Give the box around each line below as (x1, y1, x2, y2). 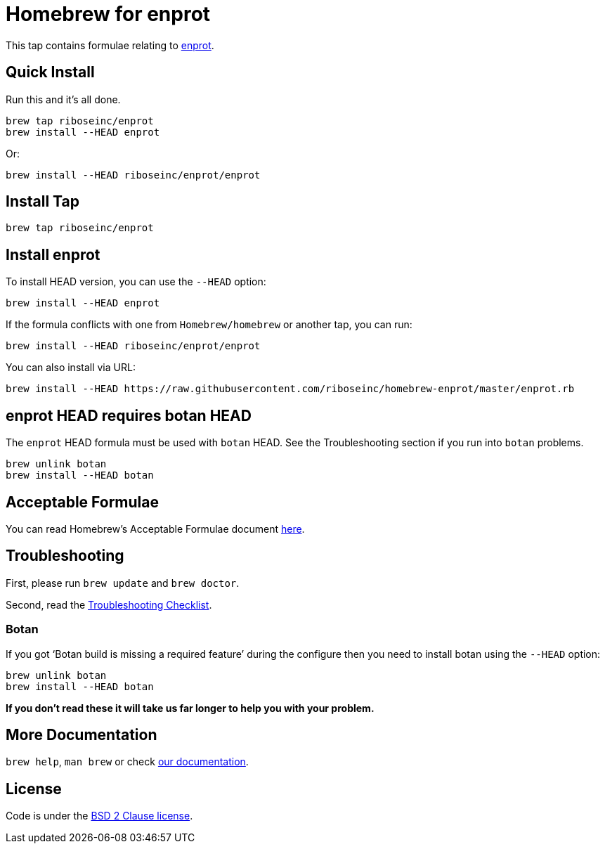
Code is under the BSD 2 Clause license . (6, 810, 193, 822)
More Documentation (6, 725, 157, 744)
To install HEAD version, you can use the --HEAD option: (6, 276, 266, 288)
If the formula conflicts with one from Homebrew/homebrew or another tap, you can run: (6, 318, 412, 331)
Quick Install (6, 63, 95, 82)
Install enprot (6, 245, 100, 264)
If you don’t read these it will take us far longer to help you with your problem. (6, 701, 375, 714)
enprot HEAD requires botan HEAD (6, 406, 252, 424)
